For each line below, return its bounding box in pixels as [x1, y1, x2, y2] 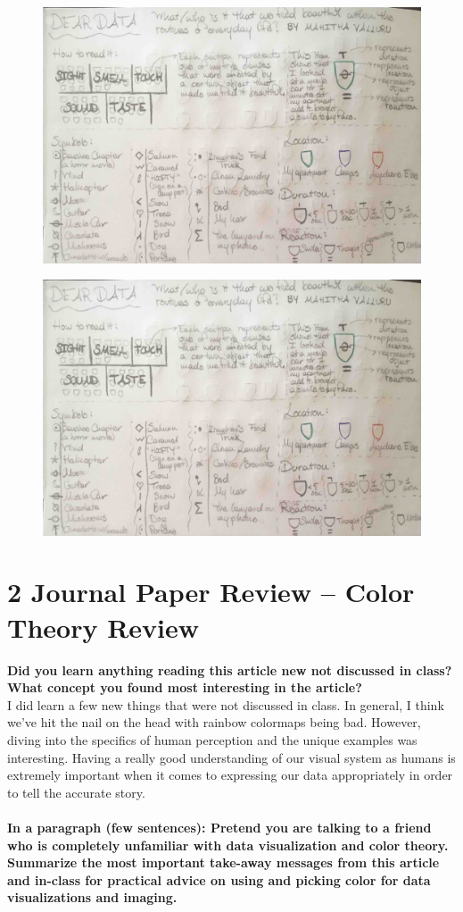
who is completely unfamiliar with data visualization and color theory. [7, 835, 449, 854]
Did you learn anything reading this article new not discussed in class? [7, 660, 452, 679]
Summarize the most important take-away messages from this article [7, 853, 440, 872]
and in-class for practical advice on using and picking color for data [7, 870, 431, 889]
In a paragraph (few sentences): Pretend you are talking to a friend [7, 817, 432, 836]
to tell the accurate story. [7, 782, 145, 801]
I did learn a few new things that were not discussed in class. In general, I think [7, 695, 444, 714]
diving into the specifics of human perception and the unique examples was [7, 730, 418, 749]
